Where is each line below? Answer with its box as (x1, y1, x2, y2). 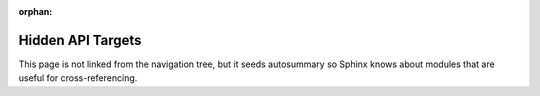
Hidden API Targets (18, 31, 142, 49)
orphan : (18, 6, 53, 17)
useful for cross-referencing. (18, 72, 138, 84)
